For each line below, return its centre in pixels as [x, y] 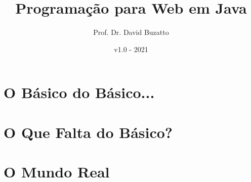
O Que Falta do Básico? [88, 132]
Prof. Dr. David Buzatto [131, 32]
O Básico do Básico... [79, 92]
